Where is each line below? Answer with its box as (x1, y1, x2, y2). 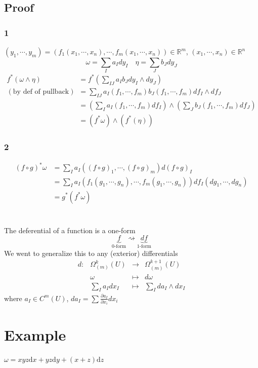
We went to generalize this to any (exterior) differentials (4, 247, 178, 258)
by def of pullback (13, 88, 69, 95)
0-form (112, 244, 126, 249)
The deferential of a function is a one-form (4, 225, 136, 235)
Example (4, 324, 66, 345)
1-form (137, 244, 151, 249)
